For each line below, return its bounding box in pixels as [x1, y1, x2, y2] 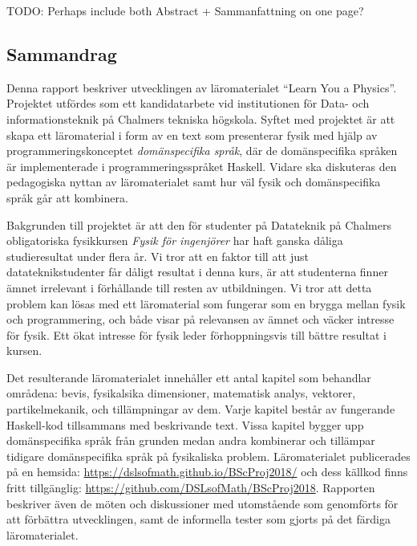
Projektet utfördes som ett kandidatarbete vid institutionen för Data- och [6, 95, 370, 112]
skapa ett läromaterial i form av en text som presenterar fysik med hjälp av [6, 126, 378, 143]
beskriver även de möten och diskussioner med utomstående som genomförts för [6, 495, 399, 511]
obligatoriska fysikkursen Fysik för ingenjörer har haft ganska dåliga [6, 232, 343, 249]
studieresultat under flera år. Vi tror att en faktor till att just [6, 247, 309, 264]
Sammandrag [6, 41, 117, 66]
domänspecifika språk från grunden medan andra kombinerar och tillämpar [6, 432, 375, 449]
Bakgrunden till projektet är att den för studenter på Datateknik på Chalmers [6, 216, 391, 233]
